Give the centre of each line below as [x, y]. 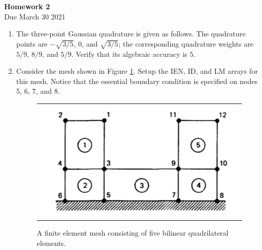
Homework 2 [27, 6]
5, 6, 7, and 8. [38, 91]
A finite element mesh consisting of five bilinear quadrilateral [133, 233]
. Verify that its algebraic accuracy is [129, 54]
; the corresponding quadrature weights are [186, 43]
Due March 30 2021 [35, 16]
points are [32, 43]
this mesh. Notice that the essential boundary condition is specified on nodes [137, 81]
